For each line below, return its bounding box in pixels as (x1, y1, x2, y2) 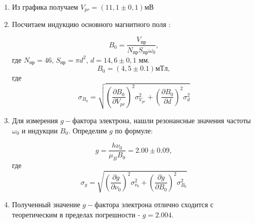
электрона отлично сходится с (121, 199, 214, 210)
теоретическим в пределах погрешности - (12, 209, 140, 219)
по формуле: (115, 125, 153, 135)
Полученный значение (12, 199, 80, 210)
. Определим (68, 125, 107, 135)
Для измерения (12, 115, 58, 126)
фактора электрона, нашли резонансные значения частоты (72, 115, 251, 126)
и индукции (21, 125, 58, 135)
